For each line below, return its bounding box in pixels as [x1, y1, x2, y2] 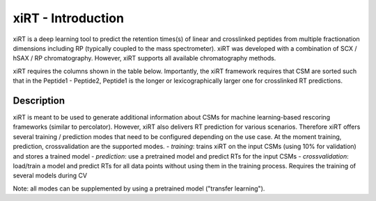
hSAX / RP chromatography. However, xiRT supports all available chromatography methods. [13, 54, 276, 63]
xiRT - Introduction [13, 10, 125, 26]
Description [13, 95, 65, 106]
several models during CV [13, 171, 87, 180]
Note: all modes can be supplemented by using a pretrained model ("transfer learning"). [13, 184, 265, 193]
